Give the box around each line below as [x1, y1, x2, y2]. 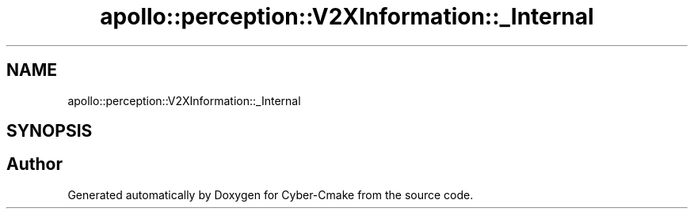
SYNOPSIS [6, 121, 93, 141]
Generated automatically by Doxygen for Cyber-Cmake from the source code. [67, 187, 474, 202]
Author [6, 154, 63, 175]
